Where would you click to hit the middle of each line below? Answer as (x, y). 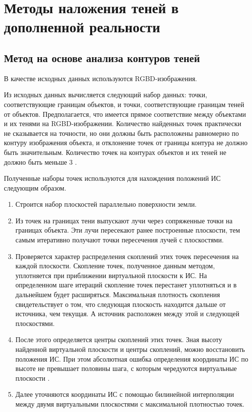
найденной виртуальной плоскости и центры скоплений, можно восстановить (130, 349)
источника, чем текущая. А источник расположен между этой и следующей (127, 314)
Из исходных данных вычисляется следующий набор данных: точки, (106, 95)
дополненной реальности (82, 27)
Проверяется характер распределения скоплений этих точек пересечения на (127, 256)
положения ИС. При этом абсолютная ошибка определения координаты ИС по (132, 358)
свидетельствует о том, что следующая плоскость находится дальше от (120, 304)
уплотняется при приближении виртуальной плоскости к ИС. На (111, 275)
